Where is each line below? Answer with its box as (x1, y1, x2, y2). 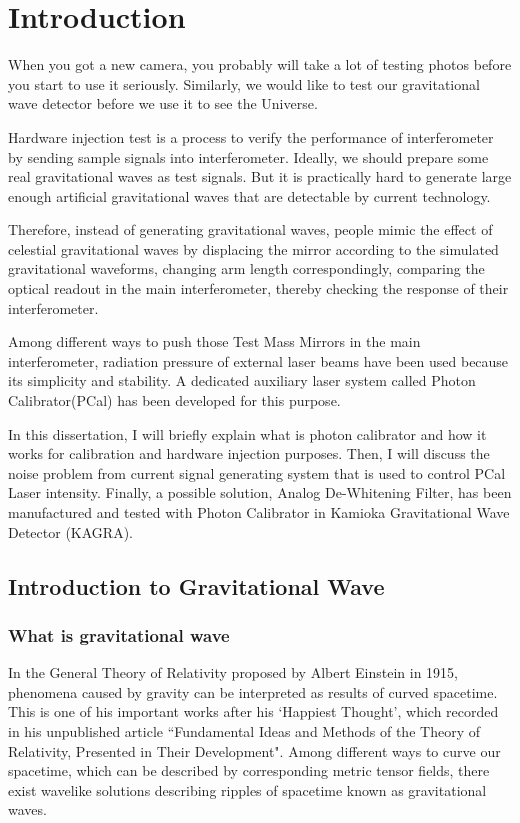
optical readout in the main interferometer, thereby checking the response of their (8, 278, 509, 299)
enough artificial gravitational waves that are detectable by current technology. (8, 185, 491, 206)
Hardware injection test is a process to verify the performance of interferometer (8, 126, 494, 147)
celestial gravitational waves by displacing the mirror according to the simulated (8, 238, 499, 259)
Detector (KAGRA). (8, 521, 133, 542)
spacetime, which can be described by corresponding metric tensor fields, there (8, 760, 490, 781)
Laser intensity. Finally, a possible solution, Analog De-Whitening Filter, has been (8, 482, 512, 503)
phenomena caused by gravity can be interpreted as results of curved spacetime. (8, 681, 498, 702)
